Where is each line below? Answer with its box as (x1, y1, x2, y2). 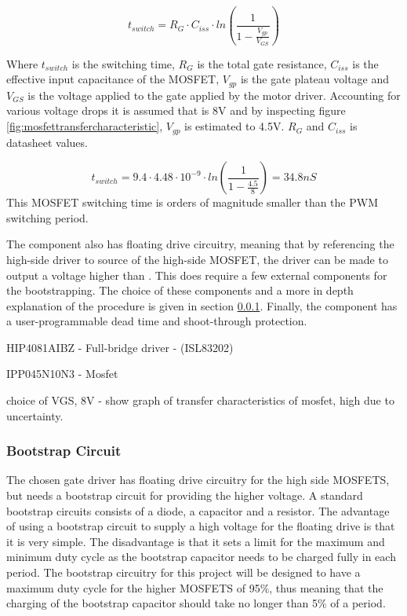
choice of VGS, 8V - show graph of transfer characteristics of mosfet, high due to (6, 392, 394, 409)
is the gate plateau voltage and (240, 71, 390, 87)
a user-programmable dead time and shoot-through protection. (6, 313, 307, 329)
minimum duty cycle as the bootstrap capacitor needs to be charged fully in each (6, 548, 396, 565)
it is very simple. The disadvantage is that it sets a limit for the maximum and (6, 533, 385, 549)
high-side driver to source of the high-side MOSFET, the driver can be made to (6, 251, 388, 267)
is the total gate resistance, (197, 55, 327, 71)
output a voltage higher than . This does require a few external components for (6, 266, 387, 283)
